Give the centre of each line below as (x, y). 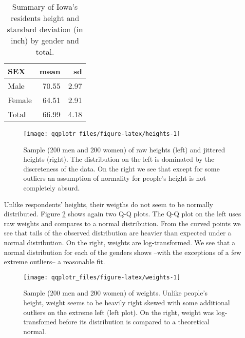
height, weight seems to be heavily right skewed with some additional (127, 303)
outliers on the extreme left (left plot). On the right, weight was (119, 312)
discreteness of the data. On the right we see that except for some (122, 168)
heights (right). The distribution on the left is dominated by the (119, 159)
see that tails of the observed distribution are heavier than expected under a (118, 233)
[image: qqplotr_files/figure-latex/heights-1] (102, 134)
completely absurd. (52, 188)
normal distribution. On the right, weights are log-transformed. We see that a (120, 242)
